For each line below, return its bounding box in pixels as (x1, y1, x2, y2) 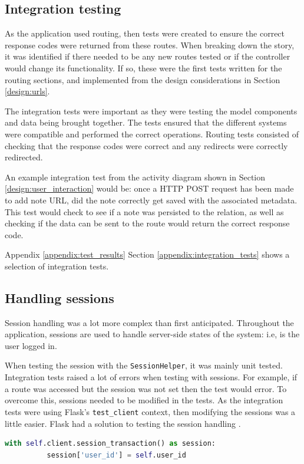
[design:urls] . (5, 85, 50, 97)
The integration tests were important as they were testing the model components (5, 104, 298, 117)
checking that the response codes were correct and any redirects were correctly (5, 139, 288, 152)
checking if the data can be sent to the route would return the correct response (5, 217, 290, 229)
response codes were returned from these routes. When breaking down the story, (5, 38, 295, 51)
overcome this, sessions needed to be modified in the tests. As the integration (5, 394, 283, 406)
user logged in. (5, 339, 57, 351)
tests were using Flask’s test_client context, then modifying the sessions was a (5, 405, 296, 417)
